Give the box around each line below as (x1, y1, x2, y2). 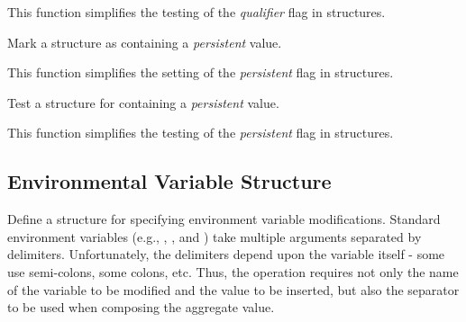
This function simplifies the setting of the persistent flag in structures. (7, 63, 394, 82)
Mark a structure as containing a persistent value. (7, 32, 282, 51)
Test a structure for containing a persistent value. (7, 93, 279, 112)
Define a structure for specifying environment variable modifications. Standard (7, 210, 441, 228)
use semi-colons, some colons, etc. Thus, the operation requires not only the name (7, 262, 459, 281)
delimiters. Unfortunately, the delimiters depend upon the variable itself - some (7, 245, 445, 264)
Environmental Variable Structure (7, 167, 332, 195)
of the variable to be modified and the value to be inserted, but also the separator (7, 280, 460, 299)
